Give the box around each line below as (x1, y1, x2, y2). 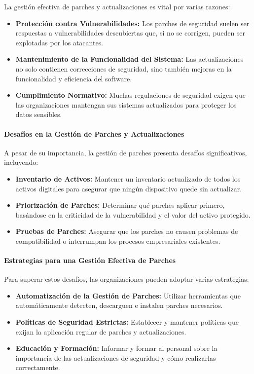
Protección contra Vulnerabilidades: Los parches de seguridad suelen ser (15, 18, 250, 28)
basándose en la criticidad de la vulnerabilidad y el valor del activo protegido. (15, 209, 251, 220)
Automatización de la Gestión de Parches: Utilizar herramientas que (15, 290, 241, 300)
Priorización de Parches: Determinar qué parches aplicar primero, (15, 200, 225, 210)
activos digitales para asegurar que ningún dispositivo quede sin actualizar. (15, 183, 242, 193)
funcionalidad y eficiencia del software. (15, 73, 132, 83)
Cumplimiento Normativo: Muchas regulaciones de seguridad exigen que (15, 90, 246, 100)
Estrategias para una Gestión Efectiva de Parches (4, 255, 176, 265)
